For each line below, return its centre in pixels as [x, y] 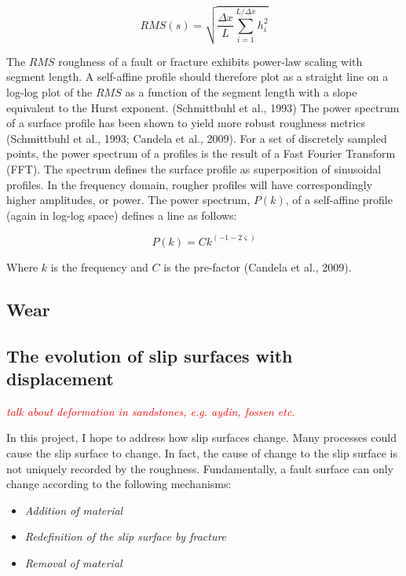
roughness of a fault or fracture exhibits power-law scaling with [210, 61]
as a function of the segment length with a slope [241, 91]
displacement [60, 378]
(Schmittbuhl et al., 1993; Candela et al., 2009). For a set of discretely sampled [197, 138]
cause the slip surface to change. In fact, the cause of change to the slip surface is [202, 452]
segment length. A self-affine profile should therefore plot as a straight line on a [198, 77]
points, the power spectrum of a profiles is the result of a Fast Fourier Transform [201, 153]
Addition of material [74, 510]
